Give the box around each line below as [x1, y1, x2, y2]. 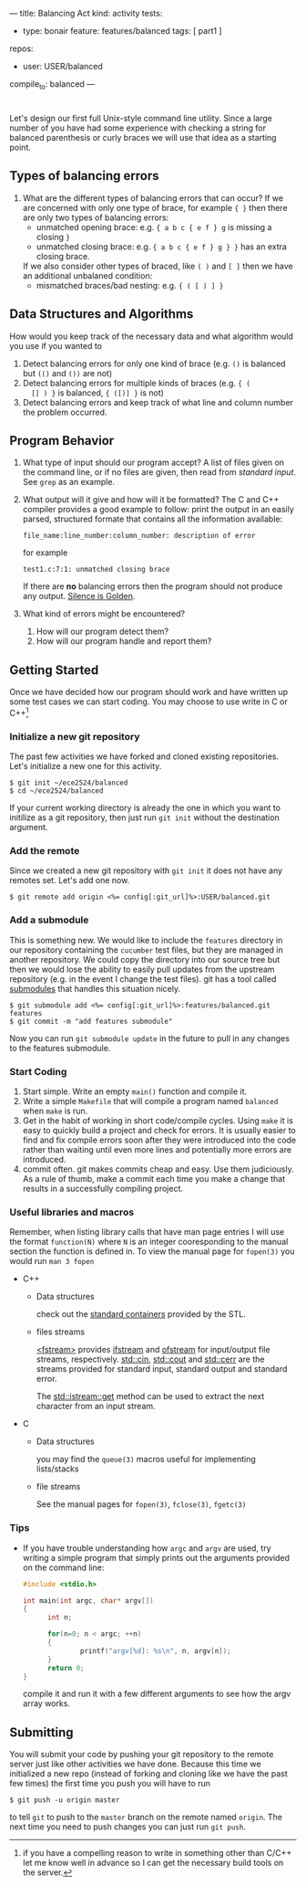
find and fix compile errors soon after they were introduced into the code [22, 1134, 297, 1145]
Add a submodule [9, 913, 89, 926]
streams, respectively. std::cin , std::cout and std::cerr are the [36, 1354, 265, 1364]
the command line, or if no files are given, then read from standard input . [22, 467, 297, 478]
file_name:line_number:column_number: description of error [22, 532, 256, 541]
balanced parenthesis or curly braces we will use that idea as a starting [9, 132, 277, 142]
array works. [22, 1698, 71, 1709]
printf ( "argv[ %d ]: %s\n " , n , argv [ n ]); [80, 1646, 232, 1656]
